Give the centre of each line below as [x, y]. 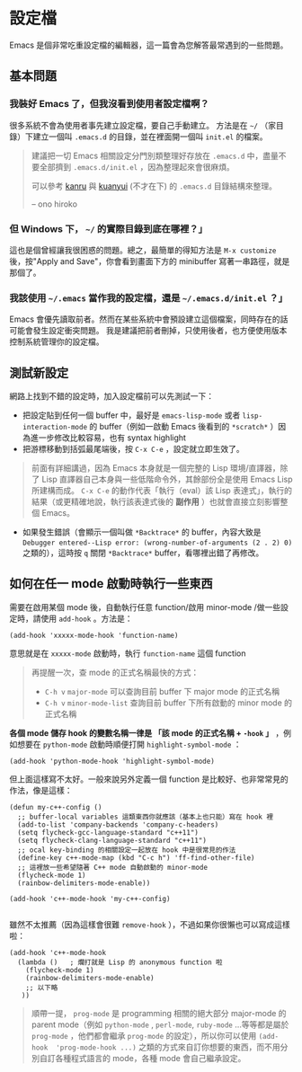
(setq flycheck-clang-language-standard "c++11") [112, 840]
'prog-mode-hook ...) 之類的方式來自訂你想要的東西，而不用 [168, 1047]
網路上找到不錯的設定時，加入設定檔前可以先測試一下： [111, 396]
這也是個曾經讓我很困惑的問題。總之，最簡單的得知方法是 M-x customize [143, 250]
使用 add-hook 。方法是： [86, 618]
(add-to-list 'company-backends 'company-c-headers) [118, 824]
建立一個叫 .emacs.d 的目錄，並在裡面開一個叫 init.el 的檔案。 [150, 137]
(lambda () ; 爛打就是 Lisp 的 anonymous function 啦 [120, 962]
